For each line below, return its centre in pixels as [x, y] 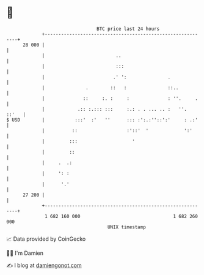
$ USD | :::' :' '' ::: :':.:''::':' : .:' [102, 120]
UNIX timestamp [127, 227]
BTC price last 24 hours [128, 29]
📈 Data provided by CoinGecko [46, 239]
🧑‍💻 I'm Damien [25, 253]
